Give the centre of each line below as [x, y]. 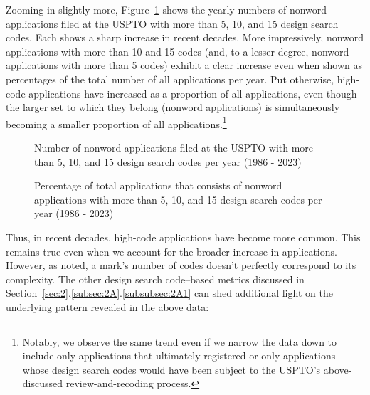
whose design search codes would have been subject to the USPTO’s [171, 369]
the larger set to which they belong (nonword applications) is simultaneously [173, 107]
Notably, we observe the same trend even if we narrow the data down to [180, 341]
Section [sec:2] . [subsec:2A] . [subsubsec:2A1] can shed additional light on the [169, 293]
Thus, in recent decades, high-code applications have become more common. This [183, 237]
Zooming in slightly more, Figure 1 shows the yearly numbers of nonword [166, 9]
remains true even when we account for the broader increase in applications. [171, 251]
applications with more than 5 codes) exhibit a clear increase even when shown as [184, 65]
